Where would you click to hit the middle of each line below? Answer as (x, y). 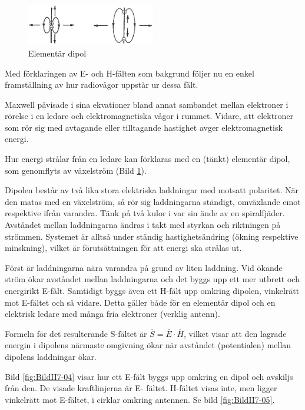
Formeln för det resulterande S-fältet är (76, 333)
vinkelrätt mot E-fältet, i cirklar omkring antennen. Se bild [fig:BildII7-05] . (140, 399)
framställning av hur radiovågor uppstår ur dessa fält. (102, 85)
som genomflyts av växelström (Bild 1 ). (76, 170)
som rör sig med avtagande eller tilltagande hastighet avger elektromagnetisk (144, 127)
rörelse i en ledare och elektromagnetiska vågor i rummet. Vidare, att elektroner (149, 116)
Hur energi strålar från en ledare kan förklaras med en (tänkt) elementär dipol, (147, 159)
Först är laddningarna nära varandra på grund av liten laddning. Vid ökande (144, 267)
